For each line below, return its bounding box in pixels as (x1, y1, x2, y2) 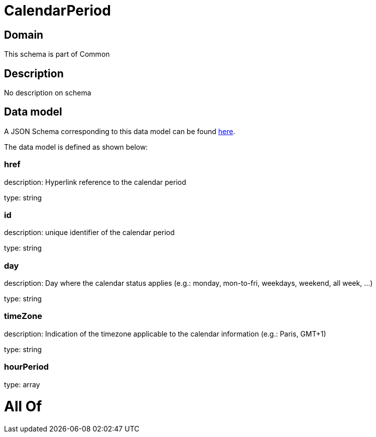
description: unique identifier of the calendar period (4, 228, 175, 237)
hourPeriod (4, 362, 49, 372)
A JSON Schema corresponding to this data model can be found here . (4, 127, 235, 136)
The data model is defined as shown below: (4, 142, 148, 151)
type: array (4, 380, 40, 389)
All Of (4, 398, 42, 415)
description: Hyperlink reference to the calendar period (4, 177, 186, 186)
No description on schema (4, 88, 91, 97)
